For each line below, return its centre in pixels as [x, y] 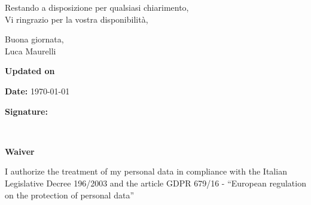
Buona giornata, [34, 39]
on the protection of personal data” [70, 195]
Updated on [30, 71]
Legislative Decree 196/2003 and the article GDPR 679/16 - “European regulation [155, 183]
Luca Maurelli [31, 51]
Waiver [20, 151]
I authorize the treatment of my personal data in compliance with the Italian [146, 171]
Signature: [26, 111]
